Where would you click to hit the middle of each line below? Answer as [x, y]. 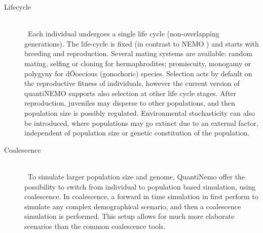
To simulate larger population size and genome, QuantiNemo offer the [136, 176]
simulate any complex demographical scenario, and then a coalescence [133, 206]
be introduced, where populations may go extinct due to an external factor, [141, 123]
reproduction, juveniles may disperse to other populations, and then [130, 103]
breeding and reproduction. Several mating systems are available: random [139, 53]
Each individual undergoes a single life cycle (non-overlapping [123, 34]
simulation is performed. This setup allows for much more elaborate [129, 216]
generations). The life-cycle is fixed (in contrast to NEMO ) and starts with [142, 43]
